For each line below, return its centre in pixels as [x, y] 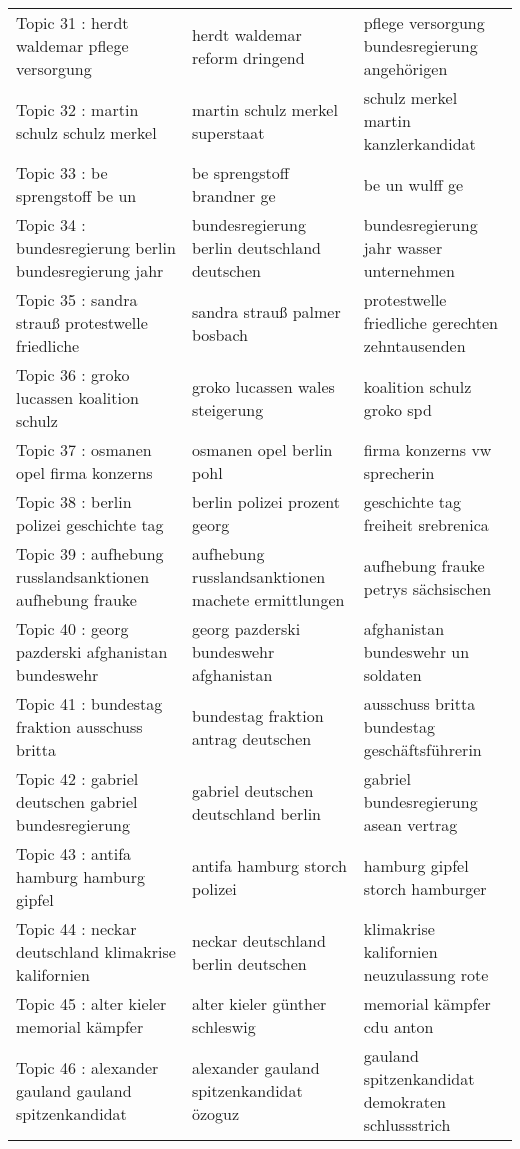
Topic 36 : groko [73, 374]
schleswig [223, 1026]
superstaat [228, 132]
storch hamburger [425, 888]
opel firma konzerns [84, 472]
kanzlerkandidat [419, 143]
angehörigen [405, 68]
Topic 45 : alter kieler [91, 1003]
